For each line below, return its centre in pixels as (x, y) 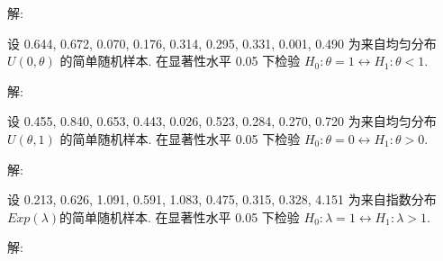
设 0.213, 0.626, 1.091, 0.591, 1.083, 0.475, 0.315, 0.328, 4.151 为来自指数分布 (222, 199)
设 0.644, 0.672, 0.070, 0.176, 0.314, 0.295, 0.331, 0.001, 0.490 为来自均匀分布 (222, 43)
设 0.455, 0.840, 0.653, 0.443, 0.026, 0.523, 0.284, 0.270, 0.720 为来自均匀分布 (222, 121)
